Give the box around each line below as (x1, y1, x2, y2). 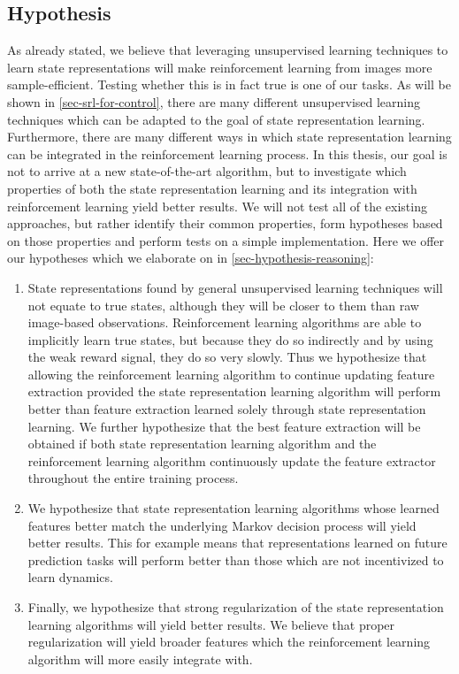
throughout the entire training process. (27, 469, 239, 487)
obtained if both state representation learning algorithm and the (27, 434, 377, 453)
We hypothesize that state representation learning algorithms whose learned (27, 499, 440, 517)
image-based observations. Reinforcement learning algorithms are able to (27, 313, 422, 332)
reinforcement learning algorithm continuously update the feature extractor (27, 451, 436, 470)
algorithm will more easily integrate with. (27, 649, 253, 668)
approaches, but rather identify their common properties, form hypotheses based (7, 214, 443, 233)
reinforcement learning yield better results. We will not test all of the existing (7, 196, 427, 215)
